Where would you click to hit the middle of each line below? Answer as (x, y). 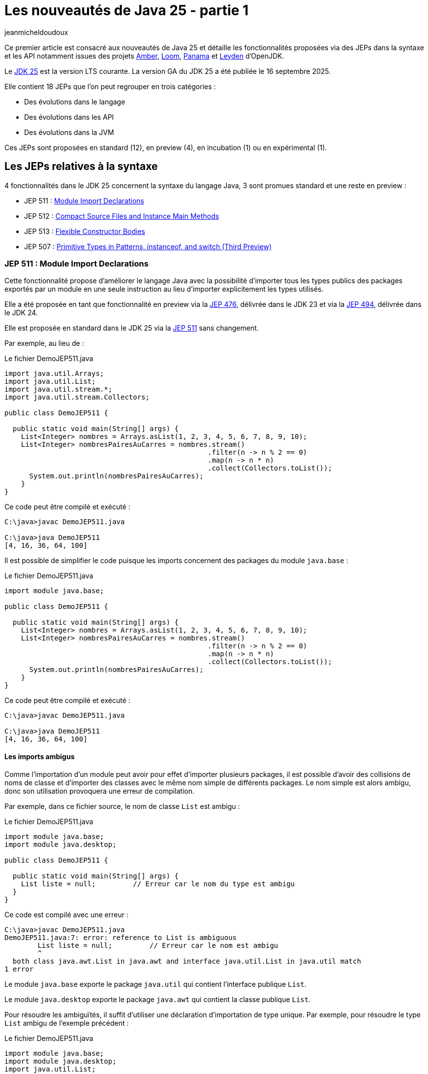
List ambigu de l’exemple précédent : (67, 1023)
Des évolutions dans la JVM (69, 132)
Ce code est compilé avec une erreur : (66, 914)
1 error (19, 969)
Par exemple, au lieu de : (44, 343)
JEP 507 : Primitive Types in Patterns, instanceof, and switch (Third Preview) (148, 246)
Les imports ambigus (40, 756)
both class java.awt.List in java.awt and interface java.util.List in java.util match (187, 961)
